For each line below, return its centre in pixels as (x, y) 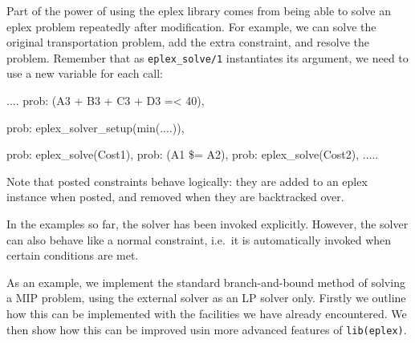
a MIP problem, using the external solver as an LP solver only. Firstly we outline (206, 298)
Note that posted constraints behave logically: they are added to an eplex (187, 181)
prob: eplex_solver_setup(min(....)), (96, 127)
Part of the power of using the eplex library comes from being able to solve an (199, 10)
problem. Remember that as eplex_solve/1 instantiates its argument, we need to (207, 57)
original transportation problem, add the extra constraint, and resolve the (188, 42)
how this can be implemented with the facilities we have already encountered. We (207, 313)
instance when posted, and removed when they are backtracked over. (175, 197)
